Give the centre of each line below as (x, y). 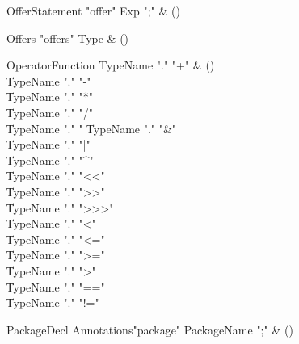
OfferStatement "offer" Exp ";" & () (93, 10)
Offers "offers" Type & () (68, 38)
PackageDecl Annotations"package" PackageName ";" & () (150, 329)
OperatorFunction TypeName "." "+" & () (111, 65)
